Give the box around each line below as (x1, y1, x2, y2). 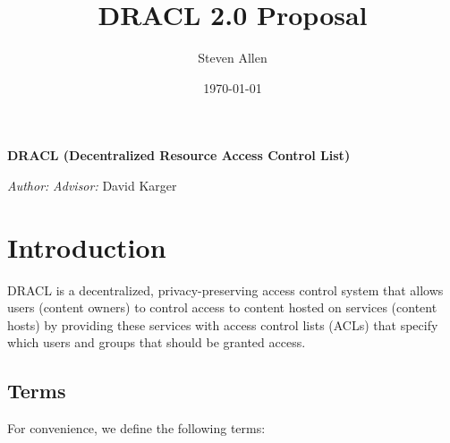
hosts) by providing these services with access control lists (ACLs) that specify (7, 315, 438, 334)
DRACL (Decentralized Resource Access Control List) (7, 146, 351, 165)
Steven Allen (198, 48, 267, 67)
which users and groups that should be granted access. (7, 333, 306, 352)
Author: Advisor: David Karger (7, 175, 177, 194)
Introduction (7, 228, 166, 265)
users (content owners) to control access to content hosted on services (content (7, 298, 437, 317)
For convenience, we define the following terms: (7, 419, 266, 438)
